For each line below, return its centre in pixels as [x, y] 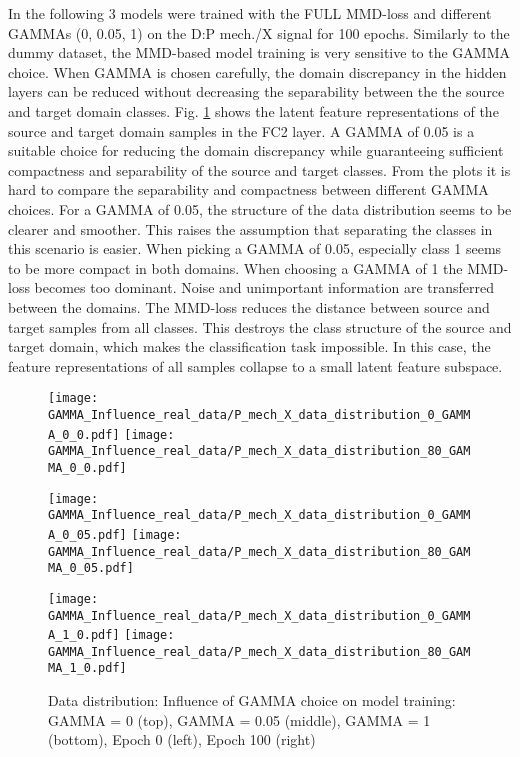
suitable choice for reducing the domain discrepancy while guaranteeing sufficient [256, 150]
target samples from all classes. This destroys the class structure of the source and [260, 326]
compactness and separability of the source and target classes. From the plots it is [259, 169]
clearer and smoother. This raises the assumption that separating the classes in [250, 228]
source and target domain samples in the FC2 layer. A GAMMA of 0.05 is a [241, 130]
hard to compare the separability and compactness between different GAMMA [248, 189]
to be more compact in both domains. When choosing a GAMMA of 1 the [235, 267]
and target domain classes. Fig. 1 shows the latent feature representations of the [253, 110]
